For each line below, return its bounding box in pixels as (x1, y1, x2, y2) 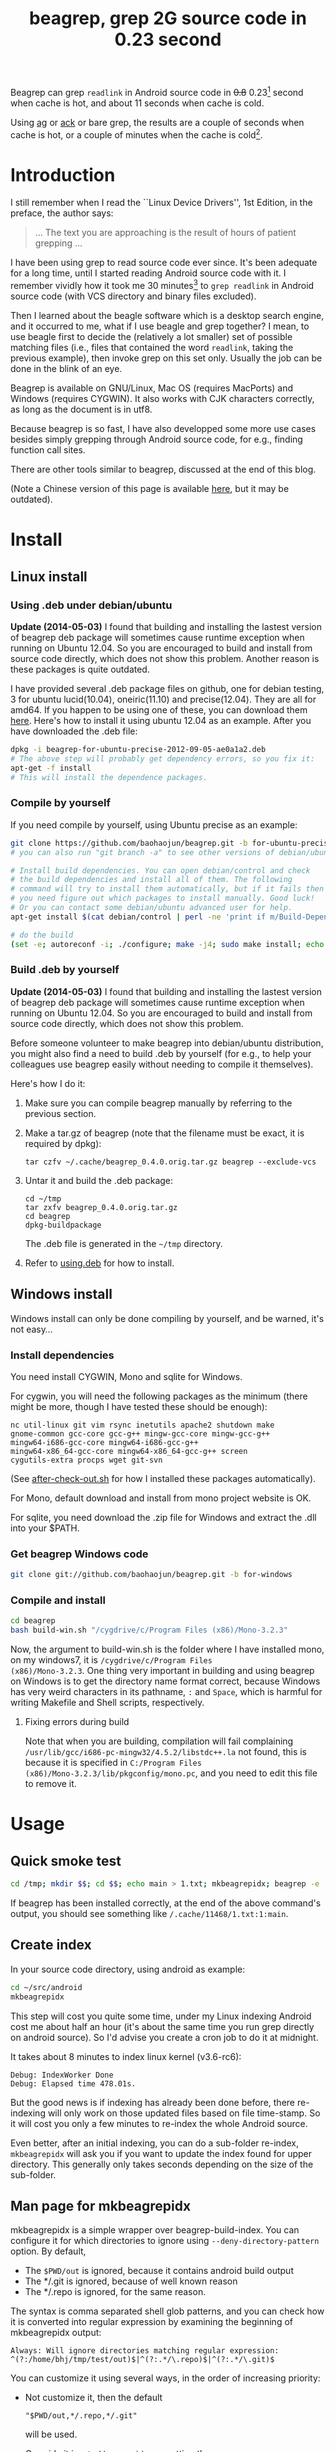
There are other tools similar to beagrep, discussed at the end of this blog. (10, 463, 317, 476)
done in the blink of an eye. (10, 363, 123, 375)
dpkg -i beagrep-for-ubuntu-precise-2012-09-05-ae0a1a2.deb (10, 744, 267, 754)
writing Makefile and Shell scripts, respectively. (10, 1697, 205, 1709)
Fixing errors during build (24, 1716, 130, 1728)
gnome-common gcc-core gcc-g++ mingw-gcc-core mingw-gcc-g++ (10, 1428, 271, 1439)
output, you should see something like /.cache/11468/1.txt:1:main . (10, 1908, 289, 1920)
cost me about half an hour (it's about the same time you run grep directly (10, 2020, 315, 2032)
